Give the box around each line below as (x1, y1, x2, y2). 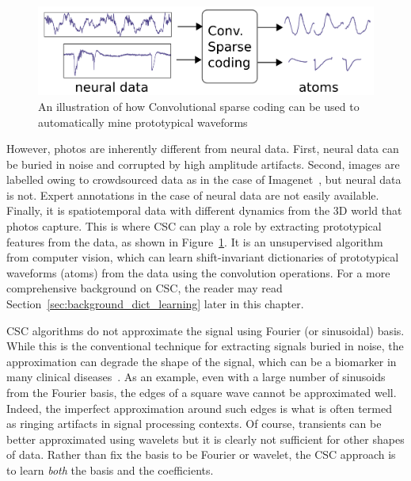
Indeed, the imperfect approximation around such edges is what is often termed (6, 399, 392, 416)
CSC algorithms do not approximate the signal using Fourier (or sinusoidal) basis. (6, 322, 405, 338)
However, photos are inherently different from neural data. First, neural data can (6, 140, 399, 157)
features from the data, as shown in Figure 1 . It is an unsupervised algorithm (6, 233, 383, 250)
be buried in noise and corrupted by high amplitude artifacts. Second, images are (6, 155, 400, 172)
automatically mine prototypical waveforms (38, 113, 248, 130)
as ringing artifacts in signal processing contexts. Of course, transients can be (6, 415, 382, 432)
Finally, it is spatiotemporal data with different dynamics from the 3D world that (6, 202, 402, 219)
